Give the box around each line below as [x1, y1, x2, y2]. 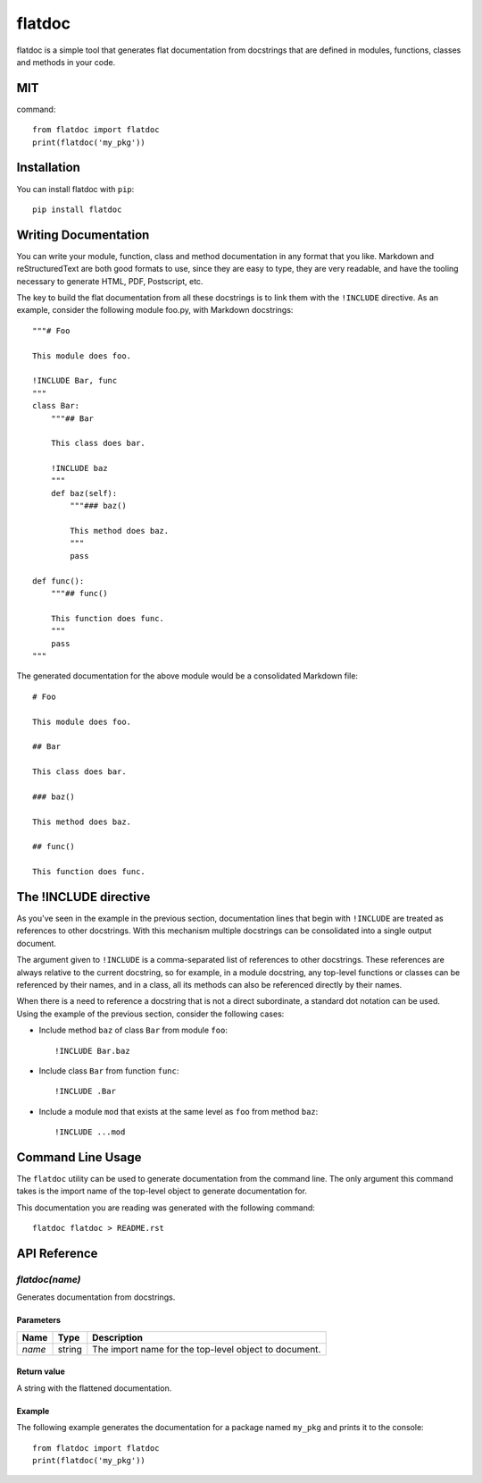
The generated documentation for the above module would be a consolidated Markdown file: [16, 670, 359, 681]
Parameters [16, 1315, 62, 1326]
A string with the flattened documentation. [16, 1382, 172, 1394]
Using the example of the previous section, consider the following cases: [16, 1008, 285, 1019]
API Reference [16, 1246, 98, 1261]
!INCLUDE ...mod [54, 1127, 126, 1137]
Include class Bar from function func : [38, 1066, 179, 1076]
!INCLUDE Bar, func [32, 375, 118, 386]
